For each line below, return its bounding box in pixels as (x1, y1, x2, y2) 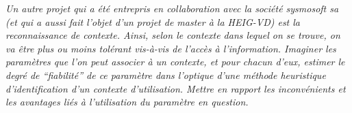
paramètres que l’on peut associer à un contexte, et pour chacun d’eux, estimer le (5, 54, 345, 69)
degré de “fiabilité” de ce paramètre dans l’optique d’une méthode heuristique (5, 67, 326, 82)
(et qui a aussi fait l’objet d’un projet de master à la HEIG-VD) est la (5, 14, 301, 29)
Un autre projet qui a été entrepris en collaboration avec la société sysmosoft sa (5, 1, 339, 15)
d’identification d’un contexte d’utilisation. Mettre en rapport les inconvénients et (5, 81, 346, 95)
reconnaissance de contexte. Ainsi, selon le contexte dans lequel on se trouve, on (5, 28, 340, 42)
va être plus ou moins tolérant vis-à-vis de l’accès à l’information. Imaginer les (5, 41, 336, 55)
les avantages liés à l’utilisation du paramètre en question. (5, 95, 249, 109)
